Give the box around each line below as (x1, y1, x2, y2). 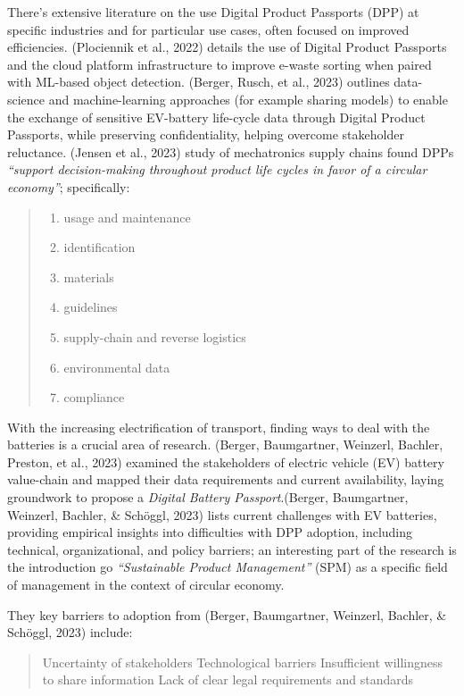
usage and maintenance (63, 207, 191, 226)
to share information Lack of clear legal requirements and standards (42, 670, 414, 689)
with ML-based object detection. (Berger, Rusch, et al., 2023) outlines (7, 72, 390, 91)
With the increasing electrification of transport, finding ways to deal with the (7, 417, 430, 436)
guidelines (63, 298, 118, 316)
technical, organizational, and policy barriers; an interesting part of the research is (7, 540, 457, 558)
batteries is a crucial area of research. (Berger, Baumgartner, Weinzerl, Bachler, (7, 435, 443, 454)
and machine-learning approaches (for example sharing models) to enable (48, 89, 448, 108)
